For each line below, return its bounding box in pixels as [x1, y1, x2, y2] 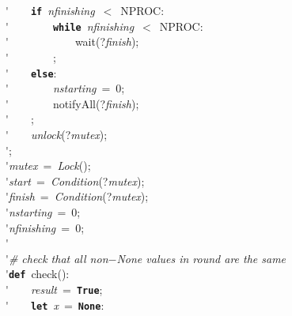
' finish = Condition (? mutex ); [6, 188, 149, 205]
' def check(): [6, 265, 70, 282]
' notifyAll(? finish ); [6, 95, 139, 111]
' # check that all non [6, 250, 108, 266]
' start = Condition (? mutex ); [6, 172, 145, 189]
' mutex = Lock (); [6, 157, 91, 174]
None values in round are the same [116, 250, 286, 266]
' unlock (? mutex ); [6, 126, 108, 142]
